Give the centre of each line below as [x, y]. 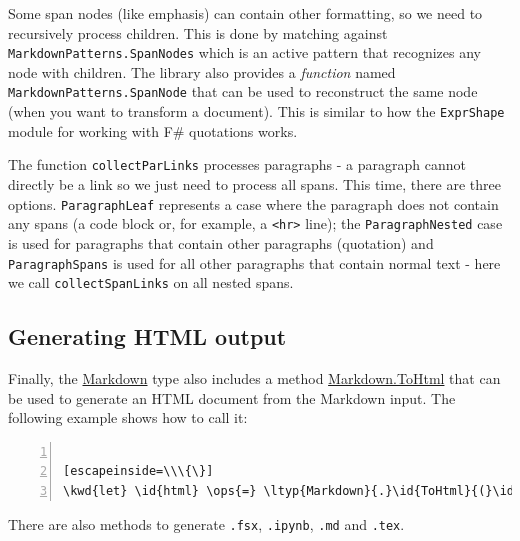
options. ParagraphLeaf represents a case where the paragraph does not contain [253, 203]
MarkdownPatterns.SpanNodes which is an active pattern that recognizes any [244, 52]
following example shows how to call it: [128, 417]
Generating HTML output [147, 336]
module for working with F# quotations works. [153, 130]
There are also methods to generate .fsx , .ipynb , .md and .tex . [206, 523]
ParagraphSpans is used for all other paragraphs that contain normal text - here [254, 262]
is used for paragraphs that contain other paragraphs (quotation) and [221, 242]
